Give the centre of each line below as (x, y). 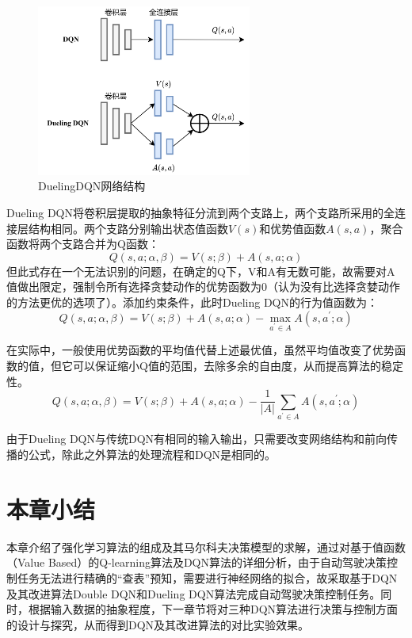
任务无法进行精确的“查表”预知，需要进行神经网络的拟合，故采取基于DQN (207, 577)
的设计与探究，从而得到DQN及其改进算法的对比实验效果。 (158, 624)
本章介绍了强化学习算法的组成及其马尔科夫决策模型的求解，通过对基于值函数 (206, 546)
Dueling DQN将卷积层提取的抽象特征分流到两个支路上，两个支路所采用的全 (201, 212)
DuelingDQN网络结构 (92, 186)
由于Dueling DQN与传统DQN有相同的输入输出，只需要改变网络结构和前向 (197, 439)
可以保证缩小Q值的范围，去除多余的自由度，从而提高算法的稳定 (238, 365)
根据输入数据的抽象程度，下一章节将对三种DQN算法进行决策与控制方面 (213, 609)
